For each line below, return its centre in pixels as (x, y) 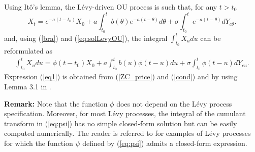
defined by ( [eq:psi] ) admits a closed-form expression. (165, 143)
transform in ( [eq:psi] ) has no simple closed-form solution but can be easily (121, 123)
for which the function (39, 143)
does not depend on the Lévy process (174, 103)
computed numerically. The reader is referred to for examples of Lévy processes (127, 133)
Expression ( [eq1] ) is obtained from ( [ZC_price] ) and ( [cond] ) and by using (121, 77)
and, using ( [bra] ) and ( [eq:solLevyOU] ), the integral (86, 38)
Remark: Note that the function (56, 103)
